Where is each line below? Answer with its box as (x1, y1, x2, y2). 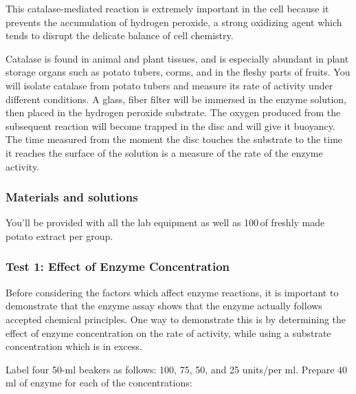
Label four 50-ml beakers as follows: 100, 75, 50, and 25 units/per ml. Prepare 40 (5, 362, 348, 376)
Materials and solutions (5, 188, 138, 206)
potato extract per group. (5, 228, 113, 243)
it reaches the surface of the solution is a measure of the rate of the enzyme (5, 145, 323, 160)
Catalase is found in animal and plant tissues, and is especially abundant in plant (5, 51, 349, 65)
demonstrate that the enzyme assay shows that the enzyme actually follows (5, 298, 322, 313)
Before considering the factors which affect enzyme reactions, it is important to (5, 285, 339, 299)
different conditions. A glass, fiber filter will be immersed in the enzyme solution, (5, 91, 346, 106)
